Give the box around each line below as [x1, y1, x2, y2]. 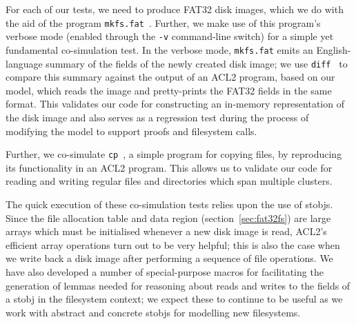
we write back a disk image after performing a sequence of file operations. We [6, 251, 333, 265]
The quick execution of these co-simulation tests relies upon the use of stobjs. [6, 197, 333, 212]
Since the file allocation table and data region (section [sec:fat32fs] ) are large [6, 210, 331, 225]
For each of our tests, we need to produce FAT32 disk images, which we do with [6, 2, 344, 16]
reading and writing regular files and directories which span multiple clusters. [6, 174, 333, 188]
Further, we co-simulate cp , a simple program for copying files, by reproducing [6, 147, 342, 161]
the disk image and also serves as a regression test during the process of [6, 110, 309, 124]
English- [316, 42, 351, 57]
